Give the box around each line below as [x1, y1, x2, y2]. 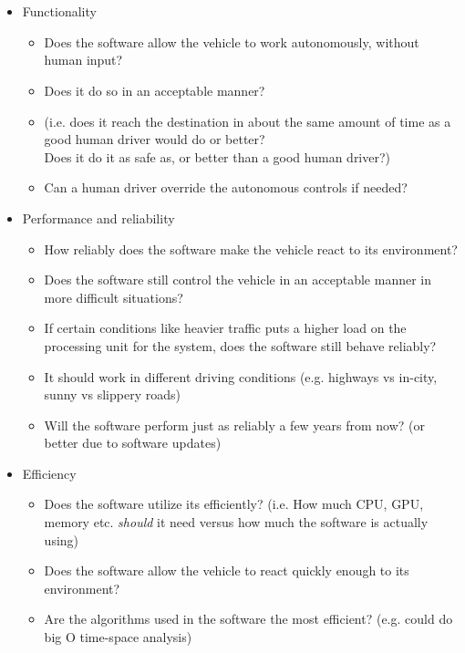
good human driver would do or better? [44, 130, 265, 149]
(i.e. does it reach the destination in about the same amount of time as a [44, 111, 451, 130]
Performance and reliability [22, 208, 175, 227]
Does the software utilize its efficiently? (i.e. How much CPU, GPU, [44, 494, 424, 513]
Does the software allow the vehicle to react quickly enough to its [44, 561, 409, 580]
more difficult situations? [44, 287, 183, 306]
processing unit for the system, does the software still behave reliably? [44, 336, 437, 355]
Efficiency [22, 463, 77, 482]
